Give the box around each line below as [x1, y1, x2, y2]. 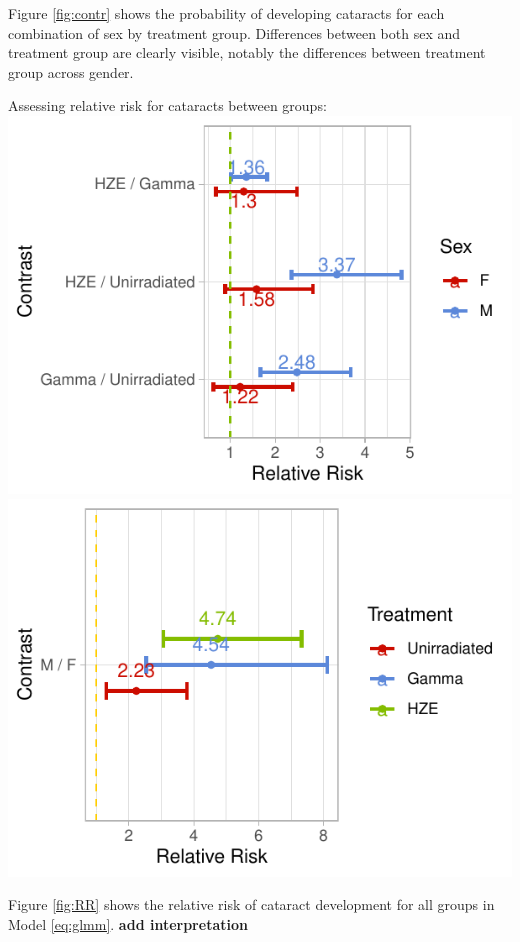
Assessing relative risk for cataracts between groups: [8, 95, 327, 116]
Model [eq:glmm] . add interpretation [8, 913, 248, 934]
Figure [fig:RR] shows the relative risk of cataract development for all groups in [8, 894, 495, 915]
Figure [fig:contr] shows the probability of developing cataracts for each [8, 3, 445, 23]
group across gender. [8, 61, 134, 82]
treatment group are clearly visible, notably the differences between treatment [8, 42, 486, 63]
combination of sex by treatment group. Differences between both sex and [8, 22, 461, 43]
